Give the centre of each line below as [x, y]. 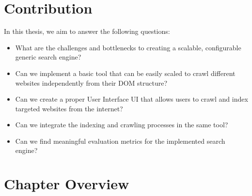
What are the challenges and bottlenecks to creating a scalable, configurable [128, 47]
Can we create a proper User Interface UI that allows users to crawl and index [132, 99]
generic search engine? [48, 57]
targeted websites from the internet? [69, 108]
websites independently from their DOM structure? [91, 83]
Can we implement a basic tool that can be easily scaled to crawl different [125, 73]
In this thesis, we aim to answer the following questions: [87, 31]
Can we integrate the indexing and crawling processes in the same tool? [122, 125]
